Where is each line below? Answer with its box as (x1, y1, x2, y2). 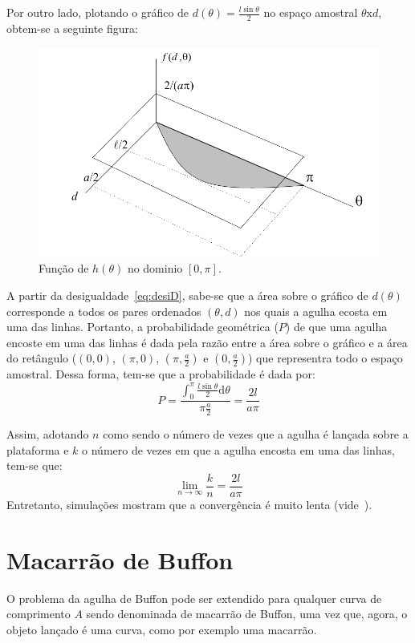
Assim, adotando (6, 426, 89, 443)
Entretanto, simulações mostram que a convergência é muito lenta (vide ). (6, 496, 372, 513)
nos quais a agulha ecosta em (244, 302, 388, 319)
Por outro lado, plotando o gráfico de (6, 4, 189, 20)
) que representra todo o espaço (248, 350, 403, 366)
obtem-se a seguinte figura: (6, 19, 138, 36)
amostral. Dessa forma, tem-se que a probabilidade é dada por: (6, 366, 315, 382)
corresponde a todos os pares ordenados (6, 302, 201, 319)
